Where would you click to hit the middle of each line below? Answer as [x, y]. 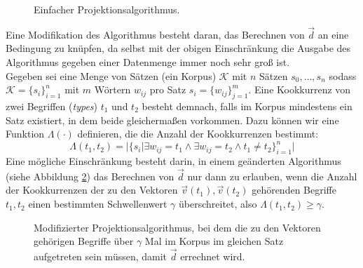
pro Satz [168, 89]
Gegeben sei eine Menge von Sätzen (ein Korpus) [111, 75]
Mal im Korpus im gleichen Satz [214, 241]
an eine [333, 34]
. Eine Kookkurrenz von [300, 89]
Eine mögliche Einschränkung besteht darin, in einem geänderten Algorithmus [173, 161]
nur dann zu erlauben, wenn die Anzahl [272, 176]
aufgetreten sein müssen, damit [101, 256]
